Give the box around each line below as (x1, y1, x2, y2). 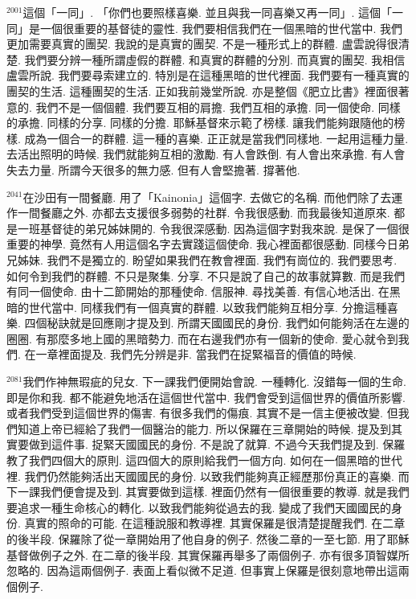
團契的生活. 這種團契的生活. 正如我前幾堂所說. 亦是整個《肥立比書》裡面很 (6, 82, 398, 99)
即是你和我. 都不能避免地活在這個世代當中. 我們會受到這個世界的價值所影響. (6, 388, 406, 405)
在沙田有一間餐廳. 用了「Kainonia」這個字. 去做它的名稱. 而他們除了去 (22, 188, 392, 205)
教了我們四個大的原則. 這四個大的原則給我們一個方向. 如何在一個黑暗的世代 (6, 452, 403, 469)
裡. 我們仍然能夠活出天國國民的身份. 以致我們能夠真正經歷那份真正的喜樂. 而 (6, 467, 410, 484)
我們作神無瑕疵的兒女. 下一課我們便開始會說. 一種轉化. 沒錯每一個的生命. (22, 373, 406, 390)
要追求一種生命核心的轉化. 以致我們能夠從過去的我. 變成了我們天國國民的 (6, 498, 392, 515)
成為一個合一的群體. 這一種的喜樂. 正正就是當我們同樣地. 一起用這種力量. (24, 129, 409, 146)
